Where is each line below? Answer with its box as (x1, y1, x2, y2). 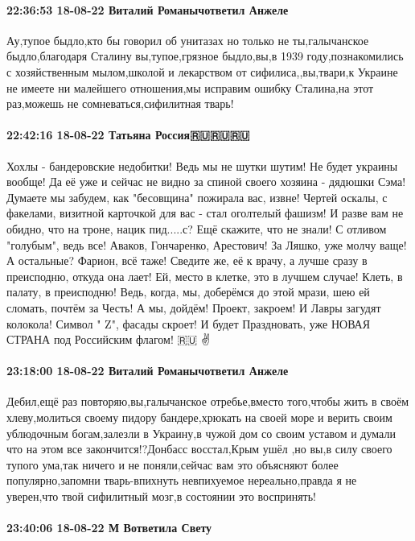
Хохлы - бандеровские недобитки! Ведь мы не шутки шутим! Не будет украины (6, 157, 398, 174)
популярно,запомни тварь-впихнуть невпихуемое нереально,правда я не (6, 472, 357, 489)
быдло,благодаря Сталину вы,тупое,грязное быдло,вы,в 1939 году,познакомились (6, 47, 404, 64)
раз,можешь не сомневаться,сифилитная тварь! (6, 95, 234, 112)
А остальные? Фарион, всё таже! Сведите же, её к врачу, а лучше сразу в (6, 252, 368, 269)
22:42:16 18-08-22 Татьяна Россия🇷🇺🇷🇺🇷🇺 (6, 126, 250, 143)
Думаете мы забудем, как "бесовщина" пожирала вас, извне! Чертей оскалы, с (6, 188, 388, 205)
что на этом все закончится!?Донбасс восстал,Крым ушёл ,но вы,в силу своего (6, 440, 392, 457)
